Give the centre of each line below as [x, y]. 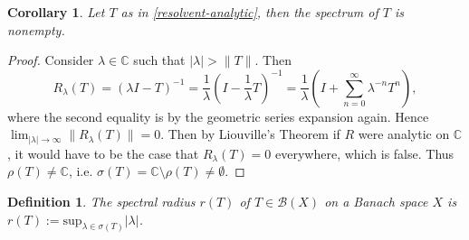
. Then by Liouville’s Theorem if [250, 134]
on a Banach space [376, 202]
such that [159, 60]
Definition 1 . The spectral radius [101, 202]
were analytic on [404, 134]
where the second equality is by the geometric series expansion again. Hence [218, 116]
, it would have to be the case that [103, 153]
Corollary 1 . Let [56, 12]
